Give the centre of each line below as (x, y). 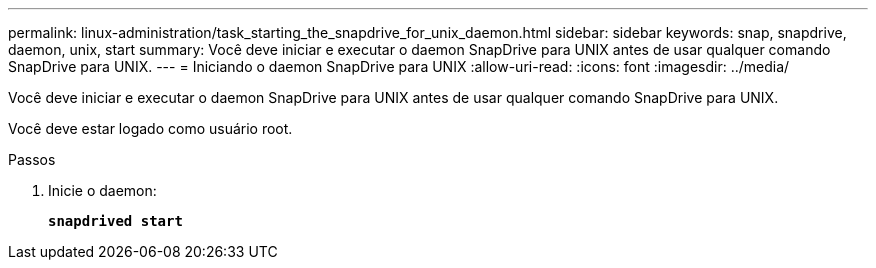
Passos (32, 159)
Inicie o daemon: (102, 190)
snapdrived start (115, 221)
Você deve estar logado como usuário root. (150, 128)
